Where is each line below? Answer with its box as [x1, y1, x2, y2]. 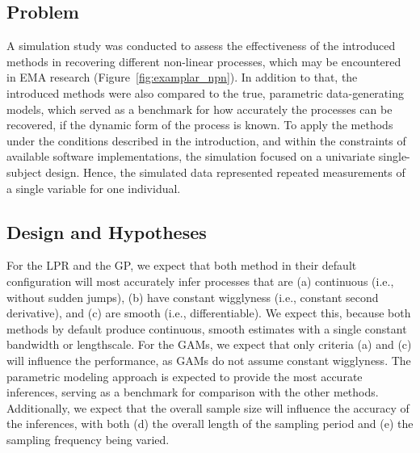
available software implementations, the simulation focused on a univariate [6, 148, 376, 165]
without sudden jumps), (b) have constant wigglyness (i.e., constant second [6, 288, 379, 305]
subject [6, 163, 42, 180]
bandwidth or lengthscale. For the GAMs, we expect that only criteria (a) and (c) [6, 336, 412, 353]
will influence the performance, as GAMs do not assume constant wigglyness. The [6, 351, 411, 368]
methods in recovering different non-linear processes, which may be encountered [6, 52, 401, 69]
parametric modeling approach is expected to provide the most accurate [6, 367, 363, 384]
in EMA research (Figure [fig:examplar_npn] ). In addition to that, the [6, 69, 358, 86]
